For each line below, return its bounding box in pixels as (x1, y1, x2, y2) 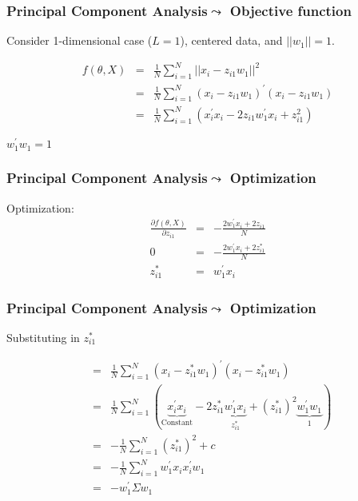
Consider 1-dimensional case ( (6, 32, 153, 49)
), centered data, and (180, 32, 283, 49)
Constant (161, 418, 193, 427)
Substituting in (6, 328, 80, 345)
